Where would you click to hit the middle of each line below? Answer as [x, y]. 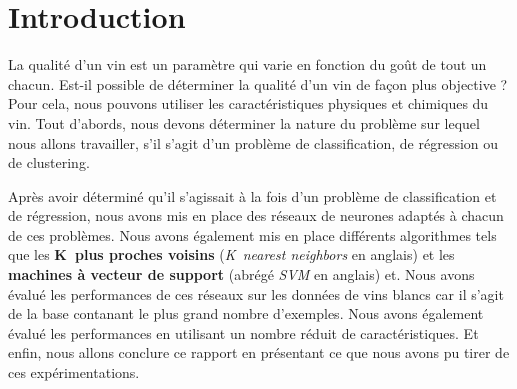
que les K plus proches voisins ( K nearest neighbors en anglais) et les [231, 254]
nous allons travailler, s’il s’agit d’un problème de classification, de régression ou [253, 142]
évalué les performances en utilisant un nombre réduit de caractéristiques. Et [243, 332]
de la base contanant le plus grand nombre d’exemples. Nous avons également [246, 313]
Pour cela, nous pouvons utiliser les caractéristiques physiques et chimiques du [248, 103]
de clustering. [49, 162]
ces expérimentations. [74, 372]
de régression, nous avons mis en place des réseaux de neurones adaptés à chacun [256, 215]
